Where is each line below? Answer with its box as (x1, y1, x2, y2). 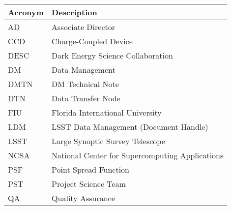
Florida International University (52, 107, 162, 118)
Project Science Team (52, 178, 126, 189)
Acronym (8, 6, 44, 18)
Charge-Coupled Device (52, 35, 133, 47)
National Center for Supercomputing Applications (52, 150, 224, 161)
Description (52, 6, 97, 18)
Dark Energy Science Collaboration (52, 50, 173, 61)
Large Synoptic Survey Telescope (52, 135, 165, 147)
